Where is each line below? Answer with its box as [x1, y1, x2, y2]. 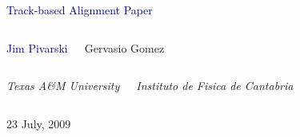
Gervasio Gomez [84, 39, 165, 56]
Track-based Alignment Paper [6, 2, 153, 18]
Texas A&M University [6, 77, 120, 94]
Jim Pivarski [6, 39, 68, 56]
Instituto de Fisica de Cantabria [136, 77, 294, 94]
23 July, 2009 [6, 115, 71, 131]
